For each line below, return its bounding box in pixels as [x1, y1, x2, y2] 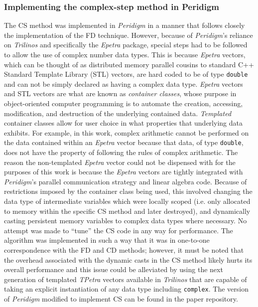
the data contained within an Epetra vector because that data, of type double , [4, 137, 244, 148]
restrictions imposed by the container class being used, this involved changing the [4, 186, 253, 196]
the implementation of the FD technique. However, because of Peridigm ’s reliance [4, 29, 253, 40]
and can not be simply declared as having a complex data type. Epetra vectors [4, 78, 243, 89]
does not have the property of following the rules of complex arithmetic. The [4, 147, 238, 157]
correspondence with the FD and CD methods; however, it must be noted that [4, 245, 244, 255]
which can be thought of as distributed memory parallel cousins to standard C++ [4, 59, 254, 69]
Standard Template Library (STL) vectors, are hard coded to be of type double [4, 69, 248, 79]
